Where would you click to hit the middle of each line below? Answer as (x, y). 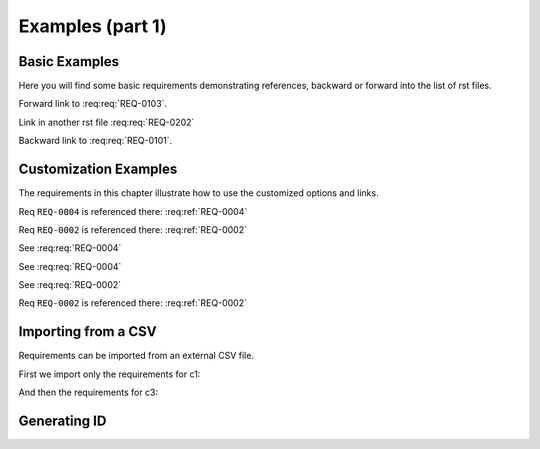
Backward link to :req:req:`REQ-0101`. (95, 141)
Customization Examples (98, 169)
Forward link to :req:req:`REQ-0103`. (93, 104)
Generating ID (62, 420)
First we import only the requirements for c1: (109, 374)
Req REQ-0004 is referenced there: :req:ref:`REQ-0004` (133, 211)
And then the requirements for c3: (88, 392)
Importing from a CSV (87, 331)
